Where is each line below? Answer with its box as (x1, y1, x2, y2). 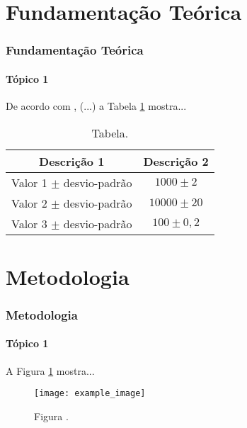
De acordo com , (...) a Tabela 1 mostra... (6, 98, 187, 113)
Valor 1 (11, 174, 47, 191)
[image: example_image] (34, 388, 146, 399)
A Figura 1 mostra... (6, 363, 95, 378)
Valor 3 (11, 215, 47, 232)
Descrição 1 (39, 152, 105, 169)
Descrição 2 (143, 152, 209, 169)
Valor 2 (11, 194, 47, 211)
